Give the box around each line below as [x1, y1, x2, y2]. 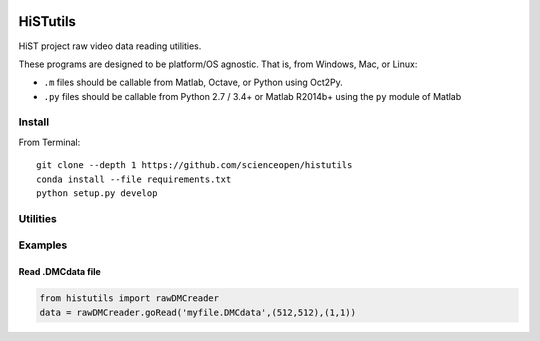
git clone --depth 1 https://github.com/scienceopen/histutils [36, 160, 353, 171]
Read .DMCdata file [18, 266, 102, 278]
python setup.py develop [36, 188, 158, 199]
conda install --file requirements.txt [36, 173, 232, 185]
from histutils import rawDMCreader [39, 293, 220, 304]
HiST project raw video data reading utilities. [18, 40, 202, 52]
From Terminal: [18, 136, 81, 148]
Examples [18, 238, 68, 252]
